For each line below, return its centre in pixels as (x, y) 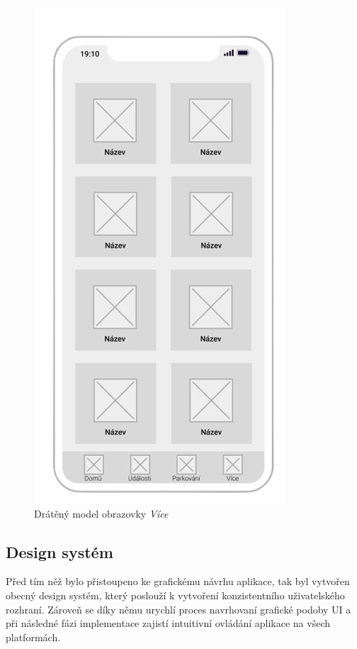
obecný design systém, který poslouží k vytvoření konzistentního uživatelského (175, 595)
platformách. (33, 637)
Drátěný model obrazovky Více (101, 513)
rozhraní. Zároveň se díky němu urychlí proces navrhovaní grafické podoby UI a (178, 609)
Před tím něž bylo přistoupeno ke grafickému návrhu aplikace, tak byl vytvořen (178, 581)
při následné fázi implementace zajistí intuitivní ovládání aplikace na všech (168, 623)
